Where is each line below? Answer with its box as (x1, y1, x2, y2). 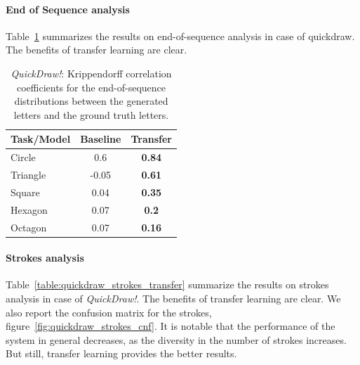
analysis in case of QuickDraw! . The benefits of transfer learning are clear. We (6, 291, 341, 306)
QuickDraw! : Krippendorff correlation (11, 65, 172, 80)
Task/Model (11, 132, 71, 146)
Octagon (11, 219, 47, 234)
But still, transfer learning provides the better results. (6, 346, 237, 361)
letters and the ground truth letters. (13, 107, 169, 122)
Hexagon (11, 202, 48, 217)
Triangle (11, 167, 46, 182)
